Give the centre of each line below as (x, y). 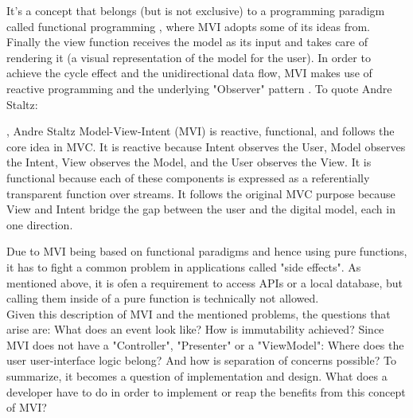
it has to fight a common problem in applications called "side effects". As (184, 266)
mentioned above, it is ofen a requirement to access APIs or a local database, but (205, 282)
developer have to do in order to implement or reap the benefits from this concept (206, 391)
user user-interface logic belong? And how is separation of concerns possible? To (201, 360)
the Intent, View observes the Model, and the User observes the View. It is (189, 162)
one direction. (40, 224)
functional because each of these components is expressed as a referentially (188, 177)
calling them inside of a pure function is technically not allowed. (163, 298)
